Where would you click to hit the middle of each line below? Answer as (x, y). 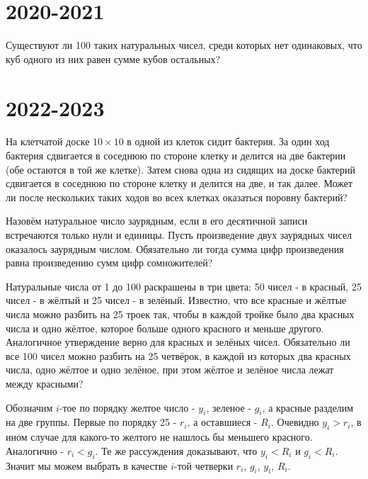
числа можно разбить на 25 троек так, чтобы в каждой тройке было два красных (180, 314)
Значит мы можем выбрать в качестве (87, 465)
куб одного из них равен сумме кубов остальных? (113, 58)
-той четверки (204, 465)
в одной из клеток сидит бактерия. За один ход (228, 141)
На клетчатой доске (48, 141)
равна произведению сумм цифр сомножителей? (109, 263)
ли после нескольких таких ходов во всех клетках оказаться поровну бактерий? (177, 197)
